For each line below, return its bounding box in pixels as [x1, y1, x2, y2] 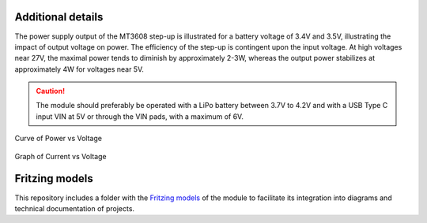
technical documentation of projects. [14, 203, 134, 213]
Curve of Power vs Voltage [14, 134, 103, 143]
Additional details [14, 10, 104, 24]
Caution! [36, 87, 66, 96]
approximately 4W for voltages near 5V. [14, 64, 144, 74]
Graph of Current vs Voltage [14, 151, 107, 161]
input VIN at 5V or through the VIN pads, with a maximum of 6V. [36, 111, 244, 121]
